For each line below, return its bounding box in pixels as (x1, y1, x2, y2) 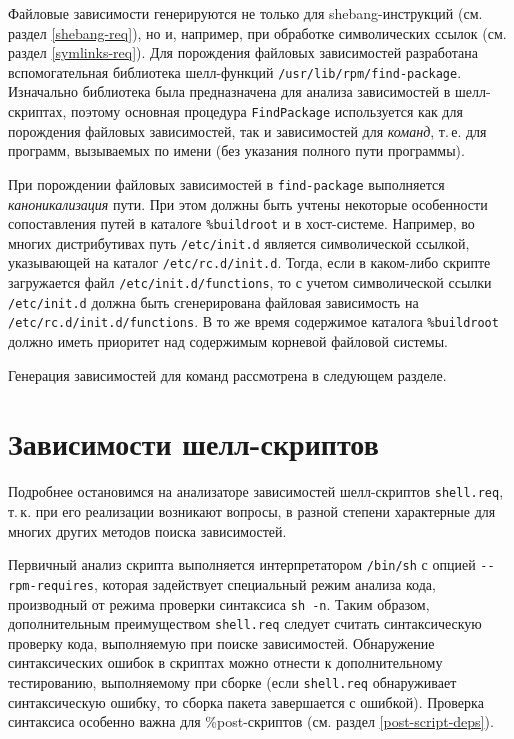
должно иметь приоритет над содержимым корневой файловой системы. (8, 331, 448, 352)
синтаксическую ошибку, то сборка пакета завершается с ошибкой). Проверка (8, 691, 484, 712)
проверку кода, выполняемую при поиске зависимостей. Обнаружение (8, 632, 435, 653)
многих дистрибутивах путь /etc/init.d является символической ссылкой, (8, 232, 470, 253)
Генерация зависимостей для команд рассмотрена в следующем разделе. (8, 364, 447, 385)
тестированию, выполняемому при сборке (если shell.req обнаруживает (8, 672, 457, 693)
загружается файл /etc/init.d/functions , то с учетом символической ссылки (8, 272, 492, 293)
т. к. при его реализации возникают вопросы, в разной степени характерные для (8, 501, 496, 522)
